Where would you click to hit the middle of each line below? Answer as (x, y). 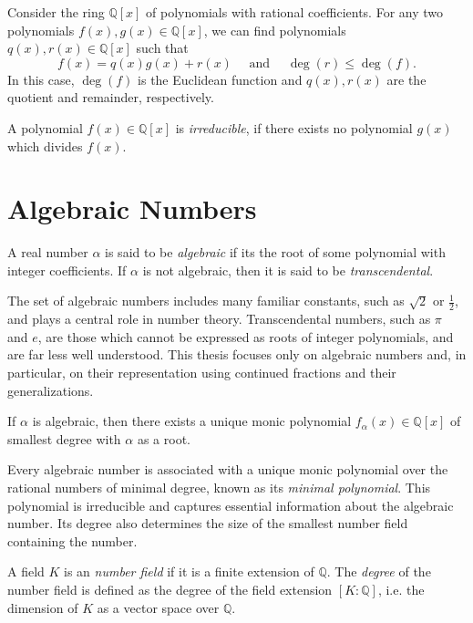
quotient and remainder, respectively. (111, 97)
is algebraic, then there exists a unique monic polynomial (192, 421)
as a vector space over (158, 607)
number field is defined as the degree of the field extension (170, 590)
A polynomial (45, 127)
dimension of (43, 607)
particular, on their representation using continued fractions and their (202, 373)
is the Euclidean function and (220, 79)
